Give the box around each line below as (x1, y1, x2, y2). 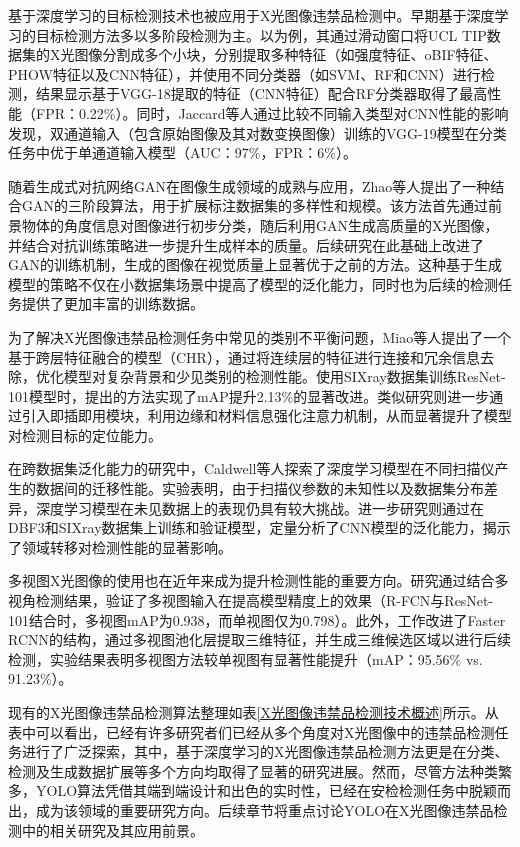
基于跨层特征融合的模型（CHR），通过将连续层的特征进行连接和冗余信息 (8, 346, 480, 367)
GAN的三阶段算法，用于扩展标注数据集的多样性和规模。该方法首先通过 (21, 195, 488, 216)
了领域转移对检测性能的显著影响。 (8, 536, 232, 557)
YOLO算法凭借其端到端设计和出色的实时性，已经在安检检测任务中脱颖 (35, 780, 498, 801)
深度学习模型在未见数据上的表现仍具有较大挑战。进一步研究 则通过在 (35, 497, 484, 518)
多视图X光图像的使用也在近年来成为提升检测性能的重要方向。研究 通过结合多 (8, 570, 509, 591)
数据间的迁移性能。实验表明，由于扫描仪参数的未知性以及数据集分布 (35, 478, 484, 499)
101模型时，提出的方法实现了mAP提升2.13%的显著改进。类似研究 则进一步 (8, 385, 490, 406)
